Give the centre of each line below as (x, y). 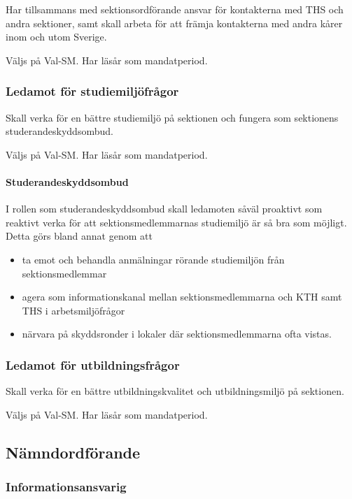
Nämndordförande (73, 452)
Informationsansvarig (66, 487)
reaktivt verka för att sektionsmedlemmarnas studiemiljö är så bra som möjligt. (176, 222)
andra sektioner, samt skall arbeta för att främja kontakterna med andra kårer (174, 23)
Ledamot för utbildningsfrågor (93, 364)
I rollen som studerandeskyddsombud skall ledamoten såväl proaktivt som (164, 209)
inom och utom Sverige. (56, 37)
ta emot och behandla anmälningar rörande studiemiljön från (153, 259)
